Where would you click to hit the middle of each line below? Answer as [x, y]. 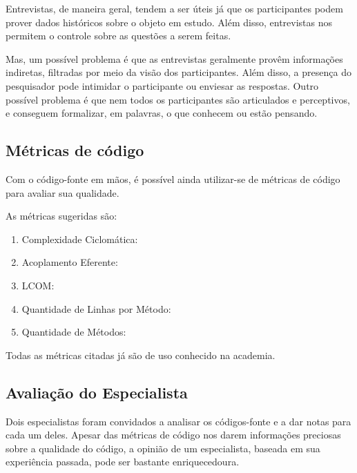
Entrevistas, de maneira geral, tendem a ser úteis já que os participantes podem [174, 8]
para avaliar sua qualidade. [62, 192]
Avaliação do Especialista [97, 392]
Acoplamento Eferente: [70, 262]
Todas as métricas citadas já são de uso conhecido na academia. [141, 355]
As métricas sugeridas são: [61, 216]
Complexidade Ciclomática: [80, 239]
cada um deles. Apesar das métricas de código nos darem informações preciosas [173, 435]
